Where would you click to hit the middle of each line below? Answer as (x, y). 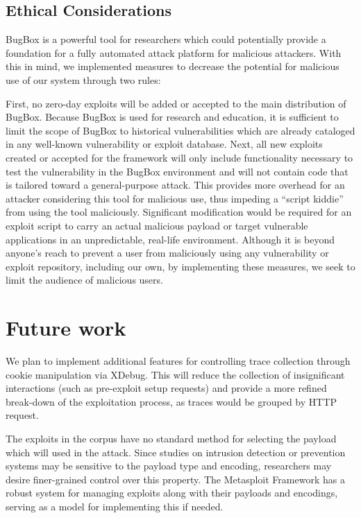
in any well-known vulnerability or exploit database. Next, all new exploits (164, 144)
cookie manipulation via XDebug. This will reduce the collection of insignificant (175, 374)
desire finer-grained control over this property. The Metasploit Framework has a (175, 479)
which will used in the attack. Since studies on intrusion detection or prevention (176, 452)
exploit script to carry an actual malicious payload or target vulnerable (157, 225)
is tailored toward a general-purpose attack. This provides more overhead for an (175, 185)
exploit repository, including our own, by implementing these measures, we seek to (180, 266)
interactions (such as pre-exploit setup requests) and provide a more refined (166, 388)
